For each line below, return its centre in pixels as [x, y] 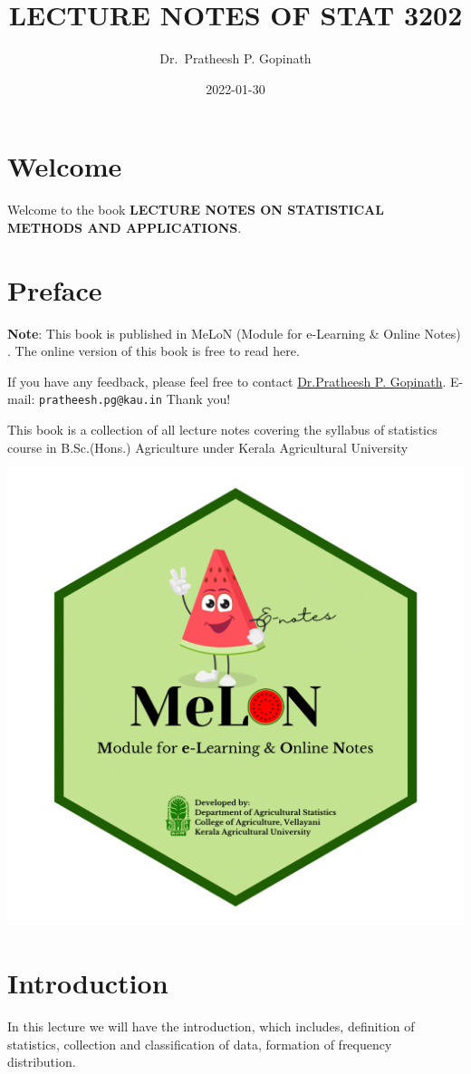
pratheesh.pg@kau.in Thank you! [135, 399]
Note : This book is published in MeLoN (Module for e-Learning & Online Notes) [234, 333]
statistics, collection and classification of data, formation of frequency [200, 1044]
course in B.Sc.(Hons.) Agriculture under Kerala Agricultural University [208, 447]
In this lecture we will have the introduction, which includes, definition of [211, 1026]
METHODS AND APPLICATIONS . [125, 227]
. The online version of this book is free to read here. [154, 351]
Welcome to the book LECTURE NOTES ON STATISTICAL [196, 210]
